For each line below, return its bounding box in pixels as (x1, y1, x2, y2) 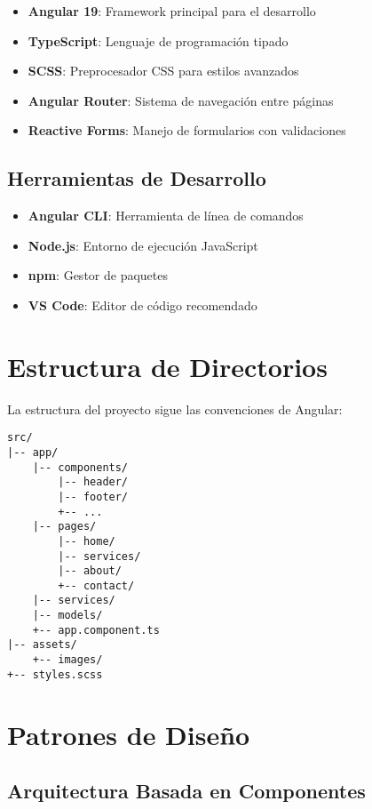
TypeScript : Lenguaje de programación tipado (28, 31, 289, 50)
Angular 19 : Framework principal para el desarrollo (28, 2, 316, 20)
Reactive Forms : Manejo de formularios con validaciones (28, 121, 346, 140)
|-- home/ (58, 534, 115, 548)
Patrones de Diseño (7, 716, 250, 752)
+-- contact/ (58, 579, 135, 592)
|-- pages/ (32, 520, 97, 533)
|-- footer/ (58, 490, 129, 503)
